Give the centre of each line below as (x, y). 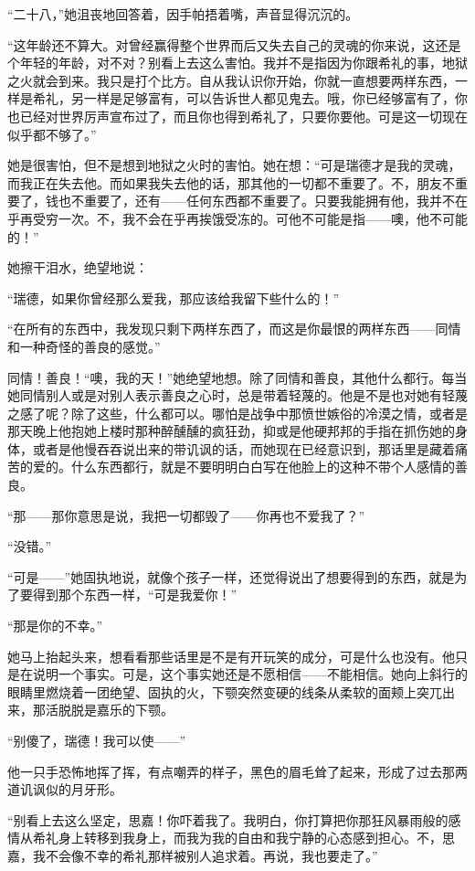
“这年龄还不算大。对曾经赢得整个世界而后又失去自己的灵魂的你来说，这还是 (234, 44)
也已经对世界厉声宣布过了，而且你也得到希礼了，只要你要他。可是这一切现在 (237, 116)
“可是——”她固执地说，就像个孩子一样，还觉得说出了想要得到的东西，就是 (231, 576)
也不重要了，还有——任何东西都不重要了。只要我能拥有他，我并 (250, 201)
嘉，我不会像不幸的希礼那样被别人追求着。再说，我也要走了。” (193, 855)
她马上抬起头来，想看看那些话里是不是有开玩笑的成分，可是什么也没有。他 (231, 656)
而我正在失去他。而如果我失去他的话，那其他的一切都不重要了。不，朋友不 (231, 182)
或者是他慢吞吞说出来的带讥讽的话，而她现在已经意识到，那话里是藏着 (243, 448)
